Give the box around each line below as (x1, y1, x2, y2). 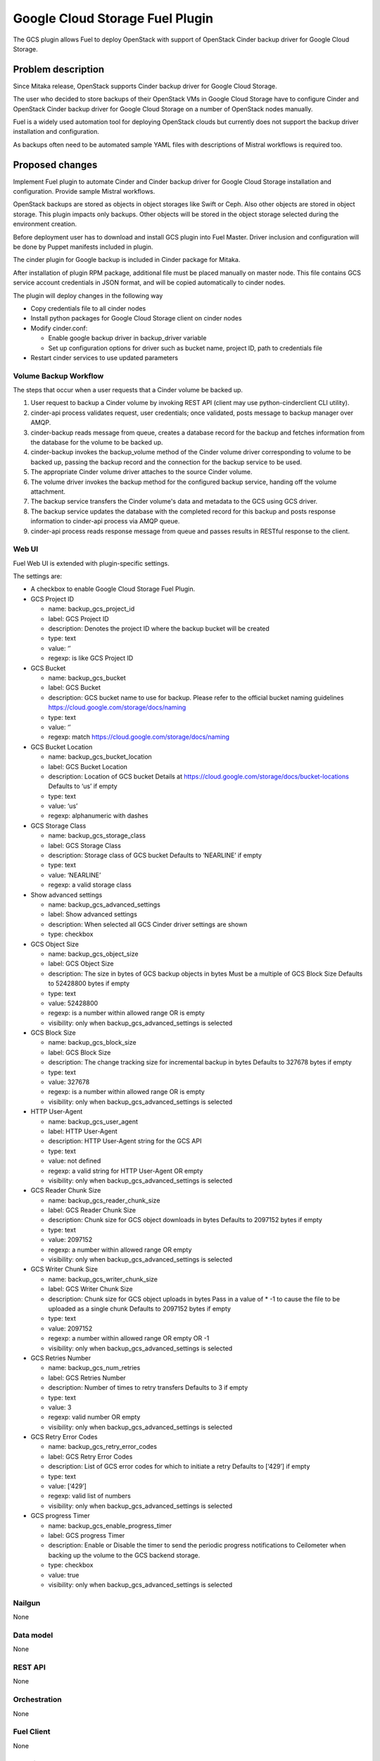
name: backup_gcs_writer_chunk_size (48, 1275, 158, 1283)
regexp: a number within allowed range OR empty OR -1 (48, 1334, 210, 1343)
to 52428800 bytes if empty (48, 979, 130, 988)
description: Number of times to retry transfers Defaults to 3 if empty (48, 1383, 248, 1392)
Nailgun (13, 1598, 41, 1607)
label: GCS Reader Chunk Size (48, 1206, 137, 1214)
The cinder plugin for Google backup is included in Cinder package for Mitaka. (13, 256, 241, 264)
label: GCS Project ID (48, 614, 109, 623)
